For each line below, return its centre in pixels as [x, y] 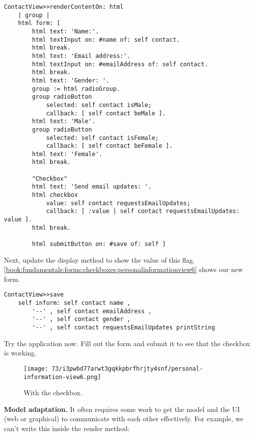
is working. [20, 353]
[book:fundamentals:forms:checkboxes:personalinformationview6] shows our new [124, 269]
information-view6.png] [62, 377]
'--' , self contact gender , [81, 319]
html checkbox [55, 195]
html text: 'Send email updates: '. [92, 187]
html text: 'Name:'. [66, 31]
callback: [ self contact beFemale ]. [109, 146]
